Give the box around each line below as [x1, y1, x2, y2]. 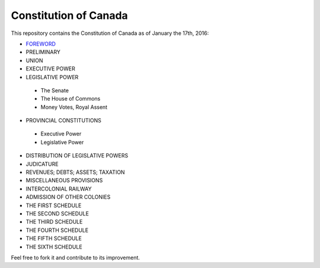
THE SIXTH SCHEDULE [25, 243, 82, 250]
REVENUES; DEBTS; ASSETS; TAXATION [25, 169, 125, 176]
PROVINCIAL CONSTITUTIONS [25, 117, 102, 124]
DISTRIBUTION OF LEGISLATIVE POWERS [25, 152, 129, 159]
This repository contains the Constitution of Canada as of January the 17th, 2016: [11, 30, 209, 37]
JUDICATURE [25, 160, 59, 167]
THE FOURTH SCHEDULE [25, 227, 89, 234]
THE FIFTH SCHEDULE [25, 235, 82, 242]
